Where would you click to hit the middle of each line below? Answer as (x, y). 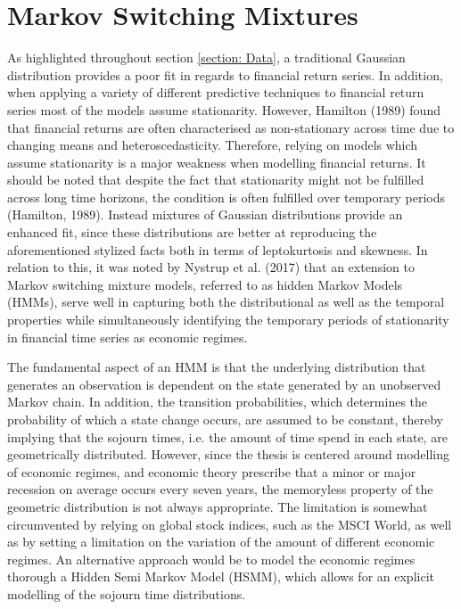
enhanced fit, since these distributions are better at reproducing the (192, 232)
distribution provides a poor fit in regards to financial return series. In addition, (225, 74)
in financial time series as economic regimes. (128, 337)
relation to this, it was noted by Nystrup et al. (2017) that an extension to (211, 267)
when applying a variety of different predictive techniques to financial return (216, 92)
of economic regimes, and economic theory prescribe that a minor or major (212, 471)
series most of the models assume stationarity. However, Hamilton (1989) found (224, 109)
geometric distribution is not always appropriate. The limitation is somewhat (218, 506)
